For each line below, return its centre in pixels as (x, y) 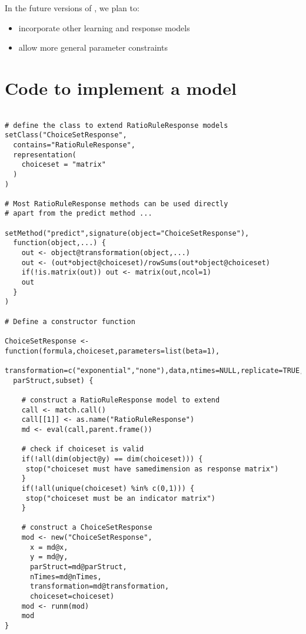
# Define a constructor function (70, 321)
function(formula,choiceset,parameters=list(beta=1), (112, 351)
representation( (45, 155)
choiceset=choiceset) (72, 597)
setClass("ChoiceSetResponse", (66, 135)
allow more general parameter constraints (93, 47)
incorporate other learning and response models (104, 27)
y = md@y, (49, 557)
